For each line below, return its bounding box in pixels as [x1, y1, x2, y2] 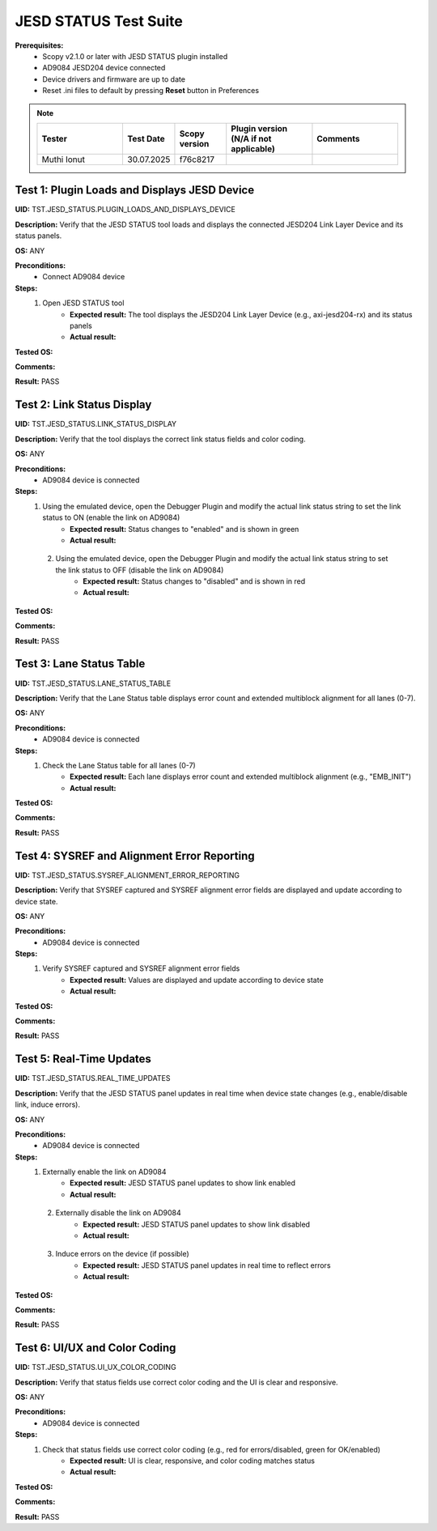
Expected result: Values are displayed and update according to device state [70, 975, 324, 985]
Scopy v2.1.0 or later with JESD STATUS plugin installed [42, 51, 228, 61]
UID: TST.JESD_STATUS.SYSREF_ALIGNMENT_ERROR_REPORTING [15, 870, 240, 880]
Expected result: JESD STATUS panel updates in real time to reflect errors [83, 1260, 331, 1270]
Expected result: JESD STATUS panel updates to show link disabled [83, 1219, 311, 1229]
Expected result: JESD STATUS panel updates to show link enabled [70, 1178, 295, 1188]
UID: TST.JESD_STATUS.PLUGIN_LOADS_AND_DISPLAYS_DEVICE [15, 205, 236, 215]
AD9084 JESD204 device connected [42, 63, 166, 73]
